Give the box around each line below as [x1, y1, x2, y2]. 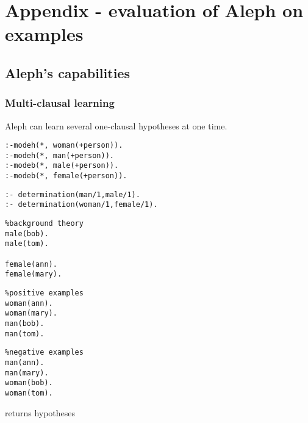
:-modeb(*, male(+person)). [5, 161, 119, 170]
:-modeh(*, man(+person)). [5, 151, 114, 160]
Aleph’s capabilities [5, 63, 130, 82]
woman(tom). [5, 388, 53, 397]
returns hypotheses [5, 406, 76, 419]
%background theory [5, 219, 84, 228]
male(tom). [5, 239, 49, 248]
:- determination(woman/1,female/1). [5, 200, 158, 209]
